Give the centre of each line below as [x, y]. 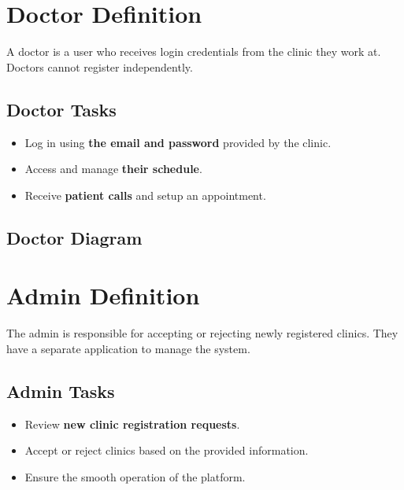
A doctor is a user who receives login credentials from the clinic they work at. [194, 52]
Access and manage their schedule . [113, 169]
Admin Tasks [61, 391]
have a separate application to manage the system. [128, 348]
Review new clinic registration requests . [132, 424]
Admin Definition [103, 295]
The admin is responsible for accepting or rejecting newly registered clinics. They [202, 333]
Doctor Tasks [61, 109]
